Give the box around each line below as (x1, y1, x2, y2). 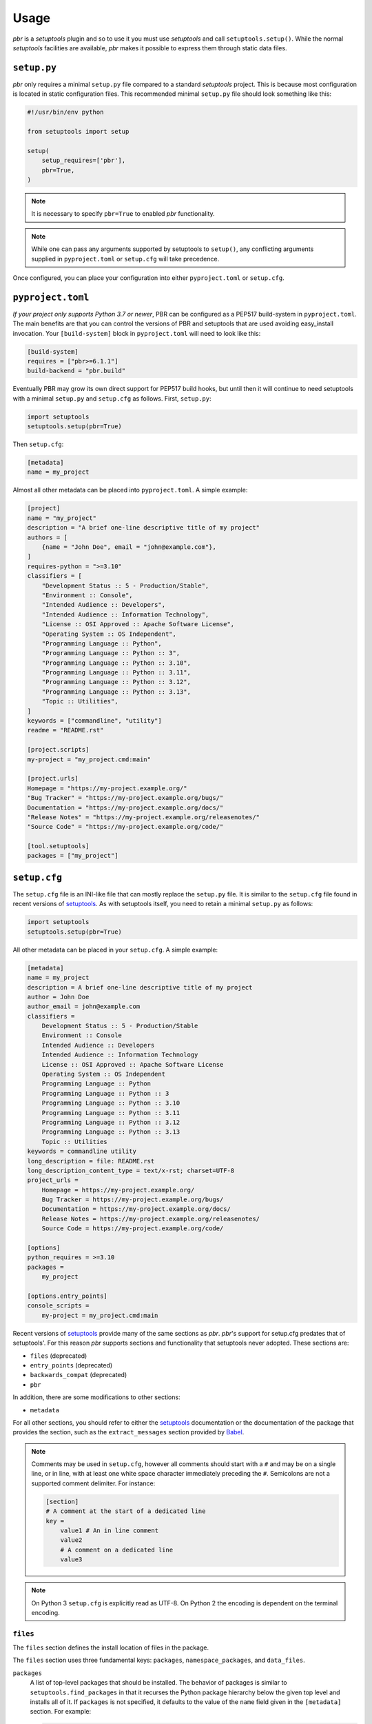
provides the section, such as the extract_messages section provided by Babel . (12, 1428, 245, 1436)
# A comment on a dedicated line (60, 1545, 174, 1554)
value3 (60, 1556, 83, 1563)
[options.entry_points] (27, 1292, 108, 1300)
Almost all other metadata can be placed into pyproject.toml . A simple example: (12, 486, 248, 494)
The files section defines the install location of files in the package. (12, 1643, 209, 1652)
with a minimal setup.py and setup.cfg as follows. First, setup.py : (12, 394, 211, 403)
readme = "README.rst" (27, 726, 104, 734)
